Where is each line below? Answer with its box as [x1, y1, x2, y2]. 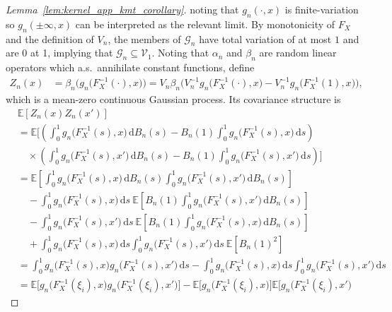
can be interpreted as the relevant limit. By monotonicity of [75, 16, 335, 31]
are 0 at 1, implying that [6, 45, 113, 60]
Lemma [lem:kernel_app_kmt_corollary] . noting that [6, 2, 239, 16]
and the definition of [6, 31, 94, 46]
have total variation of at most [199, 31, 332, 46]
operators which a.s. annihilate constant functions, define [6, 60, 255, 75]
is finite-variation [284, 2, 359, 16]
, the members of [108, 31, 181, 46]
